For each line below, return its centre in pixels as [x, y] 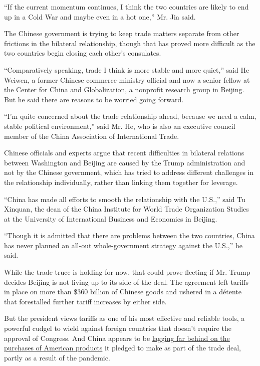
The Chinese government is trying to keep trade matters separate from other [122, 33]
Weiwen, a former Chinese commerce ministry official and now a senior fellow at [127, 79]
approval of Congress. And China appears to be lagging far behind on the [117, 338]
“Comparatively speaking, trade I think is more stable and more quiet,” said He [127, 69]
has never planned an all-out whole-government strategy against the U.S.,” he [123, 245]
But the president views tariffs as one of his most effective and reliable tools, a [124, 318]
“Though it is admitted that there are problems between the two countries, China [129, 235]
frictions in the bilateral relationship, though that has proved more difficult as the [130, 43]
